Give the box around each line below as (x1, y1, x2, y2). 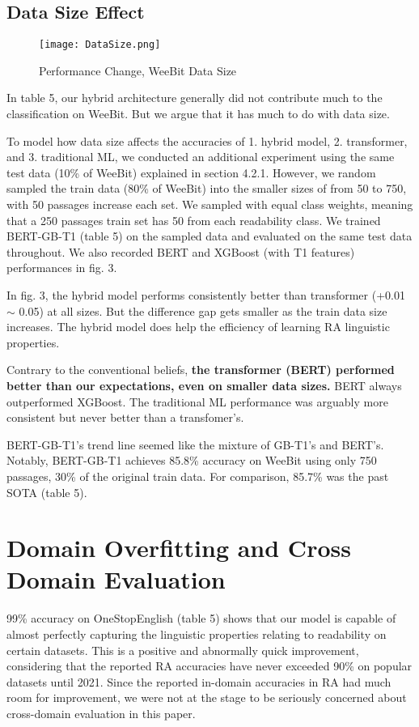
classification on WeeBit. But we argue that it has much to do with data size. (6, 105, 390, 122)
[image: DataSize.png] (39, 39, 161, 51)
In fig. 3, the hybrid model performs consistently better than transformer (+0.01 (6, 286, 405, 303)
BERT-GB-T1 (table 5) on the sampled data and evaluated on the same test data (6, 227, 413, 244)
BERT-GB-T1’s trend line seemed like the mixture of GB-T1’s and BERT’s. (6, 436, 384, 453)
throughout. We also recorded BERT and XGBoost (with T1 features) (6, 243, 355, 260)
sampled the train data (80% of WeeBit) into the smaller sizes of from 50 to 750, (6, 180, 407, 197)
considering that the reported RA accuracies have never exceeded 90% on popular (6, 657, 413, 674)
